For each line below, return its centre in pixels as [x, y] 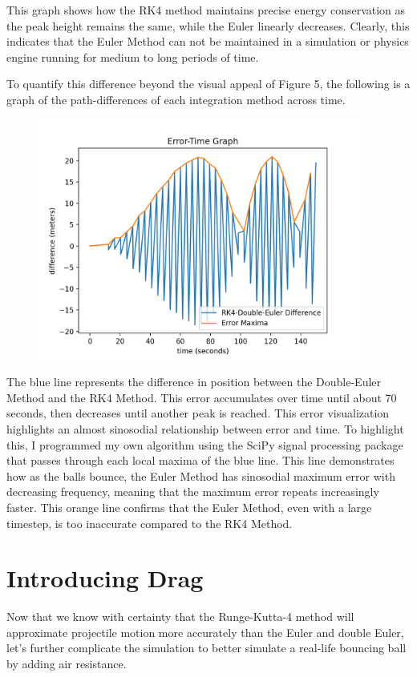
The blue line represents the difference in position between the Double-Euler [194, 382]
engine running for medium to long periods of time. [133, 56]
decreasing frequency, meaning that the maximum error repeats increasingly [193, 492]
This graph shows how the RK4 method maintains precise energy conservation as [206, 10]
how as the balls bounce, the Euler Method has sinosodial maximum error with [201, 476]
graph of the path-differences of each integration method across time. [176, 99]
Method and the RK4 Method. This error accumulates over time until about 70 [202, 397]
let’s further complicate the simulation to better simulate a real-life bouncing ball [206, 648]
